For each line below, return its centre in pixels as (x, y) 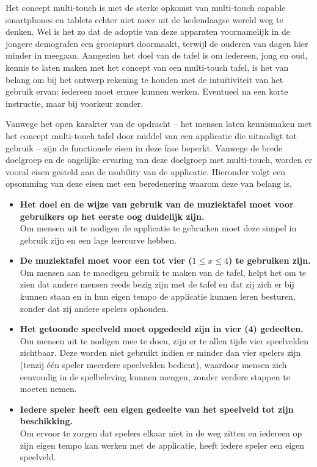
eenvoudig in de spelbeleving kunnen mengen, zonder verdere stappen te (155, 376)
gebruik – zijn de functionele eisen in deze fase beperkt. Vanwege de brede (144, 147)
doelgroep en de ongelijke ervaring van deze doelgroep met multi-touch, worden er (159, 160)
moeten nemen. (48, 389)
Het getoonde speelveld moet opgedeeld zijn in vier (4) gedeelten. (162, 329)
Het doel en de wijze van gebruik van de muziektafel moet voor (157, 204)
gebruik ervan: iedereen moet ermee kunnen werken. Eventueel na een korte (147, 91)
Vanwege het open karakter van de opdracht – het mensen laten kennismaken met (159, 124)
